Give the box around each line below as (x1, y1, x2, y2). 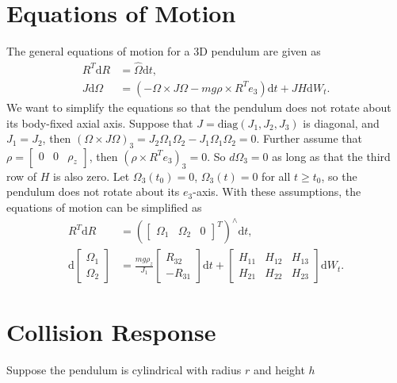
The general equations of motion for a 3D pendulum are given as (6, 43, 321, 59)
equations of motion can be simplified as (6, 198, 202, 215)
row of (6, 167, 37, 184)
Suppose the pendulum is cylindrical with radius (6, 362, 242, 378)
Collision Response (6, 316, 216, 348)
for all (261, 167, 291, 184)
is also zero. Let (53, 167, 130, 184)
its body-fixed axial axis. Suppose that (6, 114, 193, 131)
